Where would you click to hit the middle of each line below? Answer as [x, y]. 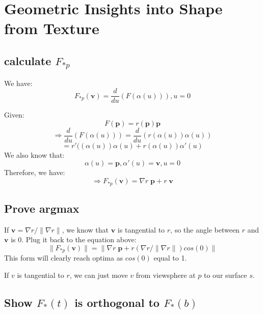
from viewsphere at [166, 275]
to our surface [226, 275]
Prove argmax [42, 208]
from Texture [52, 28]
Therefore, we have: [35, 172]
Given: [14, 115]
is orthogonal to [117, 302]
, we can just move [99, 275]
